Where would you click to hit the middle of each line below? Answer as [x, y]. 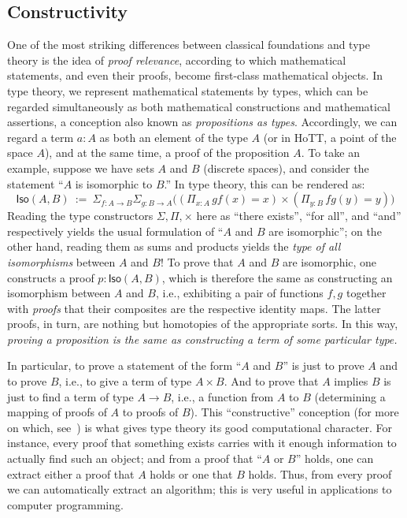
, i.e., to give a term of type [125, 381]
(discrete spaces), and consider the [286, 168]
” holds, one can [335, 458]
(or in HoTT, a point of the [330, 137]
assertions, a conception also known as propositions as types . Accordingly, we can [202, 122]
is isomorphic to [114, 183]
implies [351, 381]
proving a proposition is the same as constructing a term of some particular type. [202, 339]
